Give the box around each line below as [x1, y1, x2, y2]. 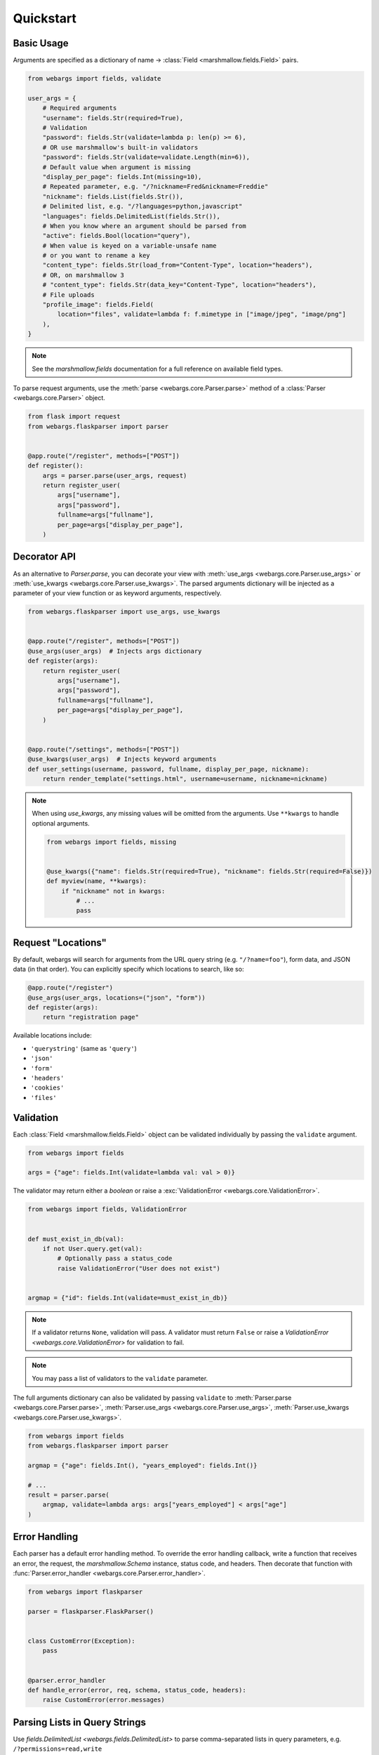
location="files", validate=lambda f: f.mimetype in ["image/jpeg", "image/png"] [57, 310, 347, 319]
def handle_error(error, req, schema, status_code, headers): [27, 1686, 246, 1694]
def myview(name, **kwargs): [46, 877, 147, 885]
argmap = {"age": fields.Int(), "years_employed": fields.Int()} [27, 1461, 258, 1469]
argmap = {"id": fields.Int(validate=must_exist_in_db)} [27, 1294, 228, 1302]
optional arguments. [32, 819, 91, 828]
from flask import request [27, 413, 121, 420]
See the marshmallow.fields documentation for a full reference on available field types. [32, 364, 284, 373]
